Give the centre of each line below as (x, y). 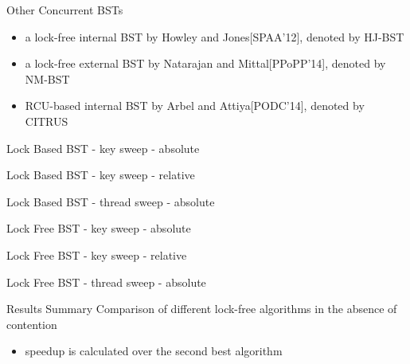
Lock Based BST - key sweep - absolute (103, 148)
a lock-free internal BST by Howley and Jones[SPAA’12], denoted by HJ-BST (215, 36)
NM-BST (47, 78)
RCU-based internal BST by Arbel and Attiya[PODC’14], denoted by (195, 106)
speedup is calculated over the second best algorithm (154, 351)
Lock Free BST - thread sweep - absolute (106, 282)
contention (32, 324)
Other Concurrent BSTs (65, 10)
